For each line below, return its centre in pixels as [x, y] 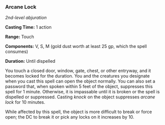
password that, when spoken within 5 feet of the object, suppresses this [79, 86]
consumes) [17, 52]
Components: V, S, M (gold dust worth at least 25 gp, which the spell [76, 46]
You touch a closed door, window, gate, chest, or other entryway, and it [78, 71]
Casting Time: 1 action [29, 27]
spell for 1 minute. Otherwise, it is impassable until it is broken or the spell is [82, 92]
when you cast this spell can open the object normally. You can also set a [80, 81]
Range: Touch [20, 37]
